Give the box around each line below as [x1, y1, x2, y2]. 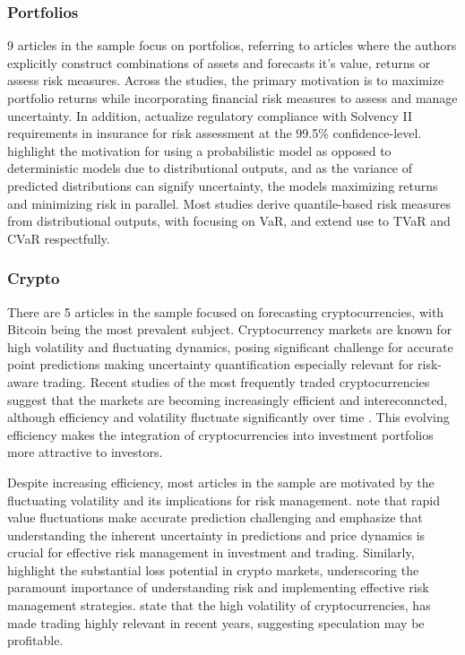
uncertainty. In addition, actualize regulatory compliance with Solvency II [7, 106, 413, 125]
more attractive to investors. [7, 443, 163, 461]
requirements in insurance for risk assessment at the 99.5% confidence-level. [7, 124, 422, 142]
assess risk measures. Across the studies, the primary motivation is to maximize [7, 71, 444, 90]
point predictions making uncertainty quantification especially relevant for [7, 355, 414, 374]
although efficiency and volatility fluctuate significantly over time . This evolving [7, 408, 450, 427]
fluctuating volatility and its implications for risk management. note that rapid [7, 490, 441, 509]
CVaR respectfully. [7, 228, 110, 247]
